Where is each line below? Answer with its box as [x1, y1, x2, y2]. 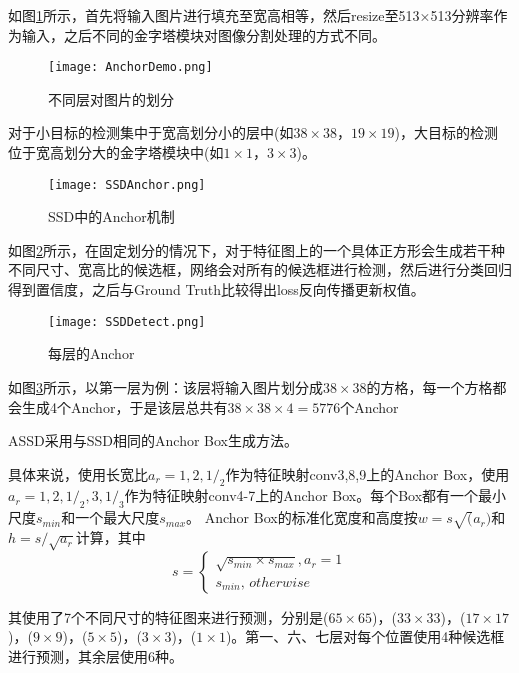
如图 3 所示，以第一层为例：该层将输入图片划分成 [8, 376, 323, 397]
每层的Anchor [48, 343, 135, 364]
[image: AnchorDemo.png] [48, 60, 213, 75]
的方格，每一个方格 [366, 376, 493, 397]
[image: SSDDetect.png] [48, 314, 206, 329]
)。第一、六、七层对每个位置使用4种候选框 [225, 626, 505, 647]
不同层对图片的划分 [48, 88, 174, 109]
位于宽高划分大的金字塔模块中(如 [8, 142, 224, 163]
